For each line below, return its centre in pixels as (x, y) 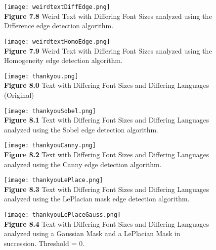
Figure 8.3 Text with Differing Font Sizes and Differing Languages (107, 189)
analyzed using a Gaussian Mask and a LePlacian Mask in (92, 233)
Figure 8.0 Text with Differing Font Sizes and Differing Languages (107, 85)
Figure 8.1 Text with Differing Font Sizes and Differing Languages (107, 120)
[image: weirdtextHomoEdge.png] (57, 41)
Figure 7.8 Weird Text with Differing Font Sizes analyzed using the (108, 16)
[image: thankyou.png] (41, 76)
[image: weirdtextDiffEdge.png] (57, 7)
